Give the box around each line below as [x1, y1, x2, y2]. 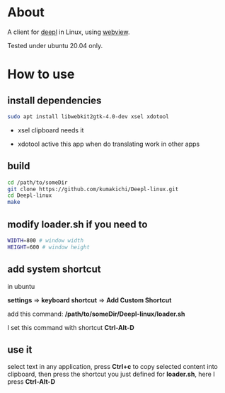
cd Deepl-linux [7, 192, 52, 199]
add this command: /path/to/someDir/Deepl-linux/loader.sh [7, 309, 185, 318]
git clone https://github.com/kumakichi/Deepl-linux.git [7, 186, 179, 193]
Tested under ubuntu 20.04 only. [7, 41, 103, 50]
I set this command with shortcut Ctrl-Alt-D [7, 323, 134, 331]
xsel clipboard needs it [17, 125, 84, 135]
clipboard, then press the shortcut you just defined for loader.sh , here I [7, 370, 215, 379]
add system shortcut [7, 263, 101, 275]
